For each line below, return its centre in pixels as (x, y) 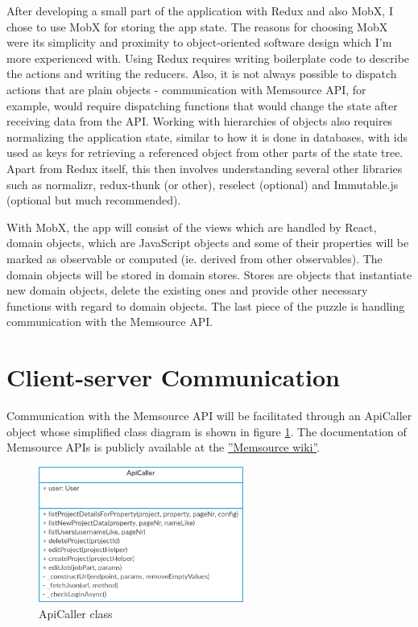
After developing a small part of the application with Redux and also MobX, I (200, 10)
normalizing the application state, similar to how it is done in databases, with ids (207, 136)
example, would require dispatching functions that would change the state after (202, 105)
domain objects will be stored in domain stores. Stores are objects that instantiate (209, 274)
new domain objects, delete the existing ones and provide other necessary (187, 290)
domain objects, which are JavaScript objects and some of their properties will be (208, 243)
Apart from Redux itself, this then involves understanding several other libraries (205, 168)
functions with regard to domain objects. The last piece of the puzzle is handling (206, 305)
